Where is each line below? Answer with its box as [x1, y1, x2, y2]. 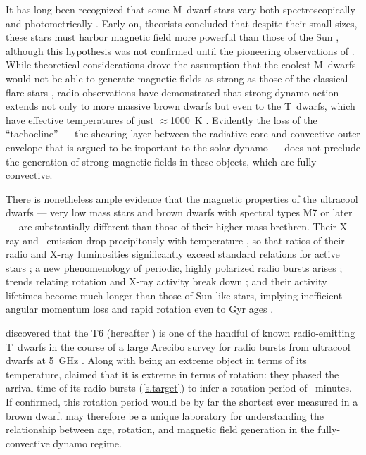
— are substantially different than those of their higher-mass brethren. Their [6, 218, 337, 233]
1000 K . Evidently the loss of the [170, 112, 317, 127]
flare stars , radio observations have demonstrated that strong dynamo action [6, 85, 339, 99]
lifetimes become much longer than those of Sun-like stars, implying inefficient [6, 287, 343, 302]
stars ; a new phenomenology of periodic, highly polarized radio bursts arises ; [6, 260, 343, 275]
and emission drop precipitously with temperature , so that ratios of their [23, 232, 345, 247]
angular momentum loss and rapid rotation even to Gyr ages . [6, 301, 274, 316]
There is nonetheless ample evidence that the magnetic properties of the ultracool [6, 191, 358, 206]
